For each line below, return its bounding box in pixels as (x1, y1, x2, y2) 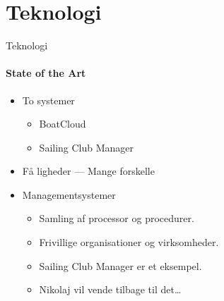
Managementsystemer (22, 187, 116, 202)
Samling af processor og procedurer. (39, 211, 194, 226)
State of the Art (6, 66, 86, 80)
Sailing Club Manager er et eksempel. (39, 258, 202, 273)
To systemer (22, 92, 75, 107)
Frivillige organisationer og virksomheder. (39, 235, 219, 250)
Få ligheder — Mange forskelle (22, 164, 155, 178)
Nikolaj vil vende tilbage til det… (39, 282, 182, 297)
